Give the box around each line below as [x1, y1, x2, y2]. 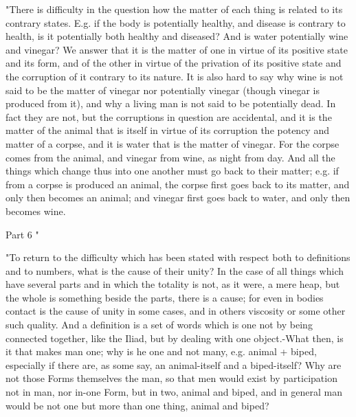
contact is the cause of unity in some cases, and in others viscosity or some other [5, 304, 346, 318]
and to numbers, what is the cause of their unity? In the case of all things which [5, 263, 344, 278]
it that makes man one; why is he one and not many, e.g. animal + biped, [5, 344, 317, 359]
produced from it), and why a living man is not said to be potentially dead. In [5, 96, 336, 111]
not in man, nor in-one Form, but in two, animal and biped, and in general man [5, 385, 342, 399]
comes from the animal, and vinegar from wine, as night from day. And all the [5, 150, 335, 164]
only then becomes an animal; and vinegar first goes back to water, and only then [5, 190, 351, 205]
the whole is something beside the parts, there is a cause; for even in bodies [5, 290, 324, 304]
